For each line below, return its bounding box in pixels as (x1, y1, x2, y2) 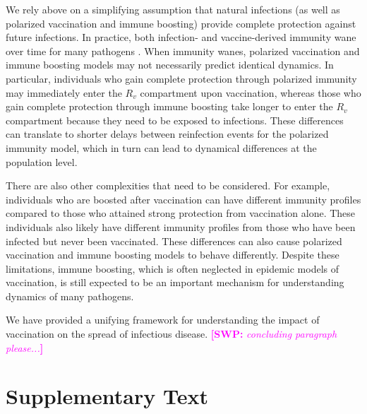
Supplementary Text (6, 382, 208, 410)
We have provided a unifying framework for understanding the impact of (6, 312, 320, 327)
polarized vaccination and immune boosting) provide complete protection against (6, 16, 356, 30)
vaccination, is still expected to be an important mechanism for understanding (6, 275, 344, 290)
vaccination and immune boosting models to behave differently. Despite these (6, 247, 339, 262)
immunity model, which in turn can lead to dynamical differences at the (6, 140, 317, 155)
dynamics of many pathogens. (6, 288, 134, 303)
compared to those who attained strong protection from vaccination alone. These (6, 206, 356, 220)
